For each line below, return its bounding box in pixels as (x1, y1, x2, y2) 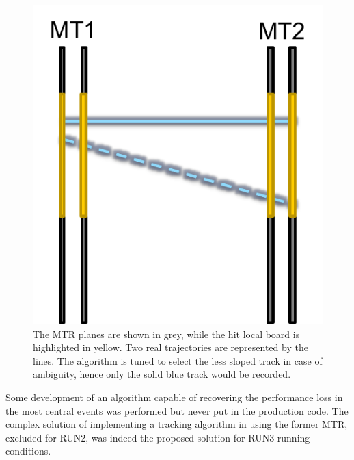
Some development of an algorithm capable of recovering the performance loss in (5, 389, 343, 404)
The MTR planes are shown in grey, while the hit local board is (33, 327, 300, 341)
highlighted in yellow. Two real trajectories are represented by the (33, 340, 308, 355)
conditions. (5, 444, 51, 458)
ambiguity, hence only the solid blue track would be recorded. (33, 367, 291, 381)
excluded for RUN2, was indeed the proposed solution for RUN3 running (5, 430, 310, 444)
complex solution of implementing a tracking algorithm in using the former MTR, (5, 417, 348, 431)
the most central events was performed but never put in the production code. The (5, 403, 349, 418)
